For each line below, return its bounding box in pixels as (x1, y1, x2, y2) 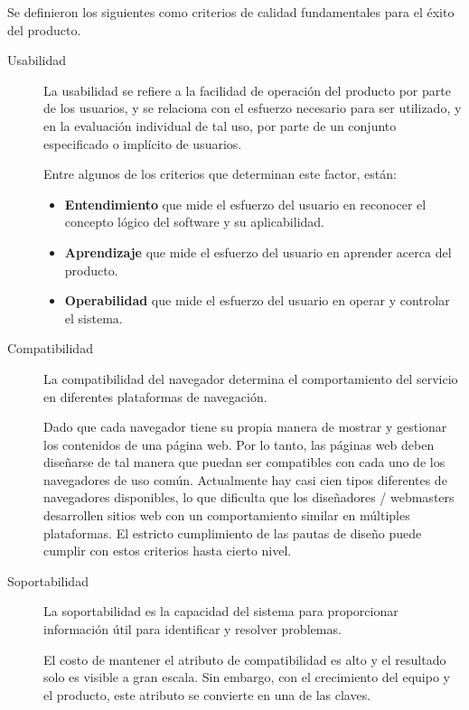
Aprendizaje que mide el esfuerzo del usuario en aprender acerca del (64, 242, 452, 261)
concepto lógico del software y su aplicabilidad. (64, 212, 324, 231)
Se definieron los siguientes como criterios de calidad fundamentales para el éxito (7, 3, 455, 21)
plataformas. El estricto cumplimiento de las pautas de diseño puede (43, 523, 422, 542)
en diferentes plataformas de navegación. (43, 387, 267, 406)
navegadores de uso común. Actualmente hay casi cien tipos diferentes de (43, 470, 447, 489)
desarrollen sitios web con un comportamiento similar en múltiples (43, 506, 410, 525)
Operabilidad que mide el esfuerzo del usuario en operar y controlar (64, 291, 450, 310)
